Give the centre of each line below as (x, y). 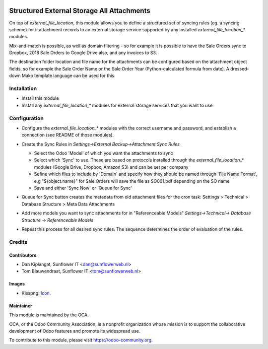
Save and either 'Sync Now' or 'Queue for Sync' (83, 188)
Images (17, 284)
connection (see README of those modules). (68, 135)
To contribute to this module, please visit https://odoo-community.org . (81, 340)
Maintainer (21, 306)
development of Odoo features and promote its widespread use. (75, 331)
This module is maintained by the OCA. (49, 315)
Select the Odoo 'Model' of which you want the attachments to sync (103, 153)
